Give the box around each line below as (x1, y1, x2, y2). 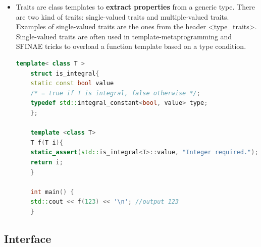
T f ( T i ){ (30, 139, 63, 146)
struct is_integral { (30, 70, 99, 77)
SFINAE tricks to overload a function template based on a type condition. (16, 41, 246, 51)
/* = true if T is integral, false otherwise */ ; (30, 89, 200, 97)
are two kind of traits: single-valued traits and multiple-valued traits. (16, 11, 229, 22)
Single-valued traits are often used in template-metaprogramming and (16, 31, 232, 41)
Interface (4, 230, 51, 246)
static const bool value (30, 80, 114, 87)
